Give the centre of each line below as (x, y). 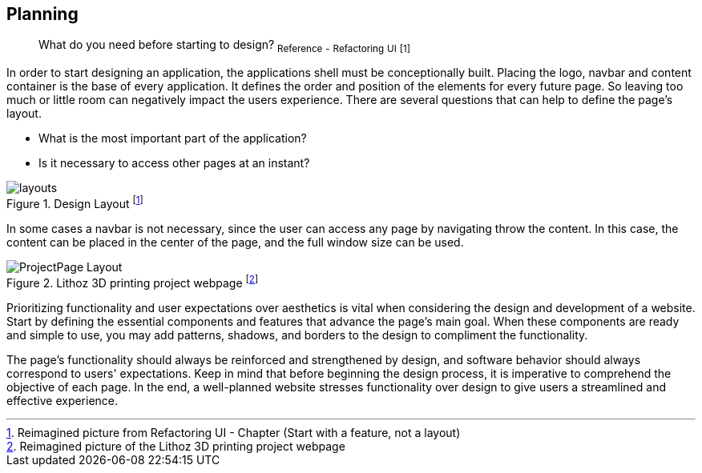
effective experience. (63, 400)
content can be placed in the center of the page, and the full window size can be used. (235, 242)
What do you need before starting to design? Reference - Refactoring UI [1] (225, 46)
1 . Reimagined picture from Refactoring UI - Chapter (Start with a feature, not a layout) (234, 432)
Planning (42, 14)
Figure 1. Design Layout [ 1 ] (75, 202)
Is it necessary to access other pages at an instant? (174, 163)
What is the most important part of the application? (173, 138)
